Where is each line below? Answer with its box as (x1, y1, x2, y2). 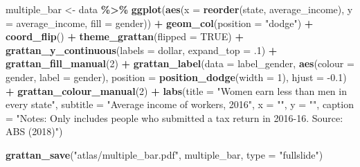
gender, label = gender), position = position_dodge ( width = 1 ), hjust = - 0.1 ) (6, 69, 347, 84)
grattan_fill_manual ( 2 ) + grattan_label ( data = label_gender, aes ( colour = (6, 56, 354, 71)
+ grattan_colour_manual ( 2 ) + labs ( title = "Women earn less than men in (6, 83, 347, 98)
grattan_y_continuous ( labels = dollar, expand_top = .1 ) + (6, 42, 278, 57)
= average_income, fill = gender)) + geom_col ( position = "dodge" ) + (6, 15, 314, 30)
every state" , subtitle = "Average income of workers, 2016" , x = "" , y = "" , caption (6, 97, 354, 112)
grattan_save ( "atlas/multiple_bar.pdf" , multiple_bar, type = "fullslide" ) (6, 147, 323, 161)
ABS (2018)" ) (6, 124, 63, 139)
